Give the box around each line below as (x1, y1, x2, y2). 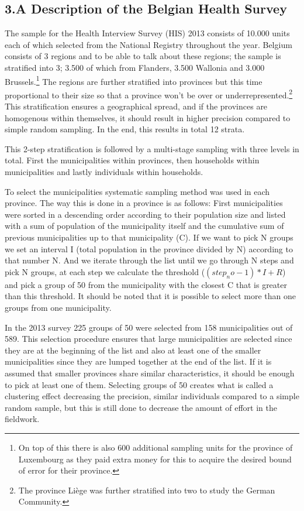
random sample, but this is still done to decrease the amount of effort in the (5, 401, 277, 413)
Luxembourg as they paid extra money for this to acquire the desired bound (18, 452, 292, 465)
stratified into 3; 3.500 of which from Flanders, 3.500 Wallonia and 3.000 (5, 61, 265, 73)
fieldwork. (5, 413, 40, 425)
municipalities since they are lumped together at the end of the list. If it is (5, 355, 272, 368)
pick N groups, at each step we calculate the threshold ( (5, 265, 205, 277)
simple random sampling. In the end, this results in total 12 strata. (5, 123, 245, 135)
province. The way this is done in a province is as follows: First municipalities (5, 197, 283, 209)
